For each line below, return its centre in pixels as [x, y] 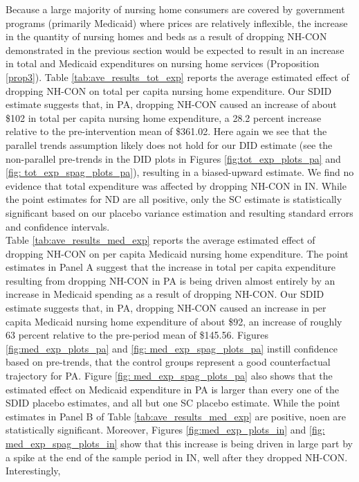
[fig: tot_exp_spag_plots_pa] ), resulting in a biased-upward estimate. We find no [180, 172]
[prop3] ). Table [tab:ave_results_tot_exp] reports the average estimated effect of [177, 77]
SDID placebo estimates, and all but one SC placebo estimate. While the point [173, 403]
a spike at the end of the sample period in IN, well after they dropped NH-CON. [177, 457]
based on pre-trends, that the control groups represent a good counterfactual [168, 362]
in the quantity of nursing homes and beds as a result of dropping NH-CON [166, 36]
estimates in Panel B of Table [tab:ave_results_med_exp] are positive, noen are [176, 416]
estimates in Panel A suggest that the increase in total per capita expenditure [171, 267]
